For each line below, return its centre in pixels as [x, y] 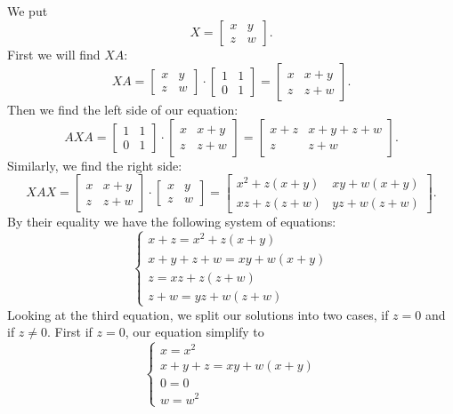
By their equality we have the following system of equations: [172, 221]
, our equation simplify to [194, 332]
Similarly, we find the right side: [95, 165]
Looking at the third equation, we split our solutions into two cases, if [198, 314]
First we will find [54, 54]
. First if [70, 332]
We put [28, 11]
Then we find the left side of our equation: [123, 110]
